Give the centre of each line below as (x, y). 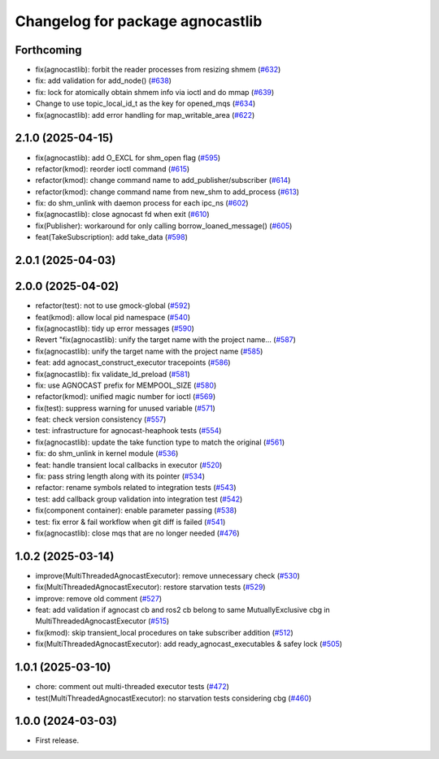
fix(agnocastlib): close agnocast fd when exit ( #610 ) (123, 215)
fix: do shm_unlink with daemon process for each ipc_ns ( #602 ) (142, 203)
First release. (57, 740)
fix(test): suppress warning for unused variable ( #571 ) (125, 408)
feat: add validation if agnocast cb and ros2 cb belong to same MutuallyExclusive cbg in (183, 610)
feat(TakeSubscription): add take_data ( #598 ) (112, 237)
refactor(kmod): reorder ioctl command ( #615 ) (113, 169)
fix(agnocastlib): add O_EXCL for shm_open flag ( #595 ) (128, 158)
